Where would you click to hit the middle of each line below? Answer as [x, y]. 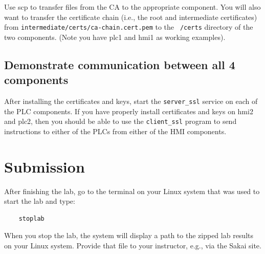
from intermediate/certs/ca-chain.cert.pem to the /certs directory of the [129, 27]
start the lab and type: [40, 201]
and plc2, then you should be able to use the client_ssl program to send [120, 121]
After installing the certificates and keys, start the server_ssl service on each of [131, 101]
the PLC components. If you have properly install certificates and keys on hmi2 [129, 111]
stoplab [31, 218]
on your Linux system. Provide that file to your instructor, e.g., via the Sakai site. [133, 246]
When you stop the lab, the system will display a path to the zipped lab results [129, 235]
